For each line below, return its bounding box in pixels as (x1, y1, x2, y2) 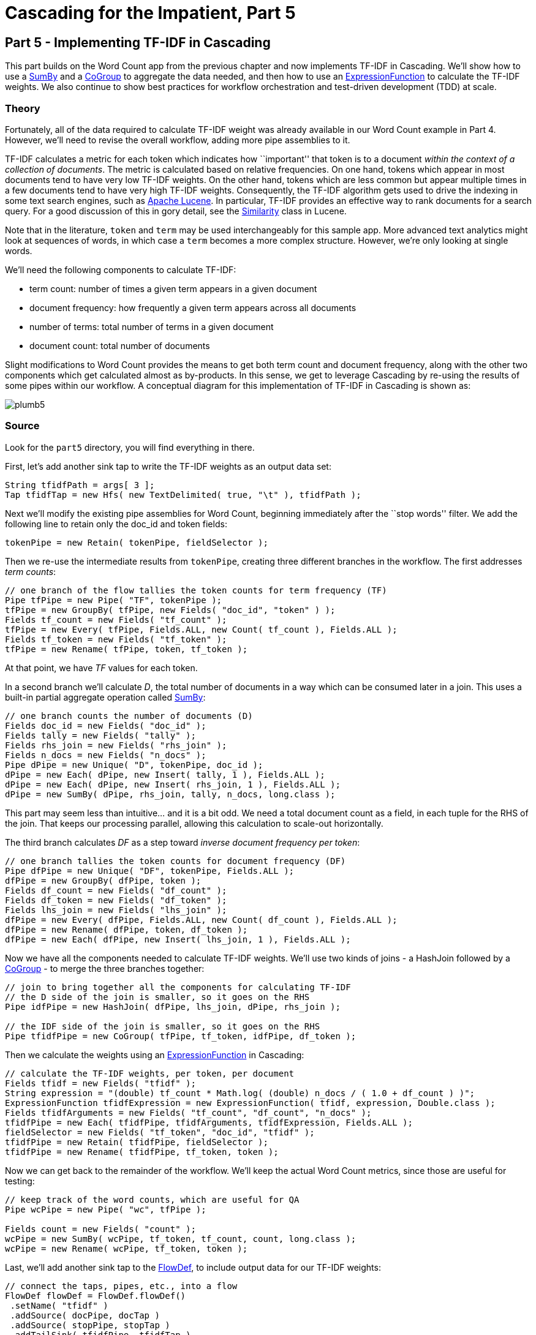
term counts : (5, 566, 56, 577)
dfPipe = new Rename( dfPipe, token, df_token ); (5, 924, 248, 935)
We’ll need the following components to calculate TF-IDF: (5, 264, 236, 275)
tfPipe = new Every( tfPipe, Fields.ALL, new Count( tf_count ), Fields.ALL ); (5, 624, 398, 634)
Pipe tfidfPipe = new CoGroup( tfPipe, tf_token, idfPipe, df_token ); (5, 1031, 357, 1041)
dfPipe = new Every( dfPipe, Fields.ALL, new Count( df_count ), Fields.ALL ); (5, 914, 398, 925)
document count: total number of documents (29, 340, 210, 351)
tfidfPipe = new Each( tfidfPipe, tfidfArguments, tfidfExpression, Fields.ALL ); (5, 1117, 413, 1127)
